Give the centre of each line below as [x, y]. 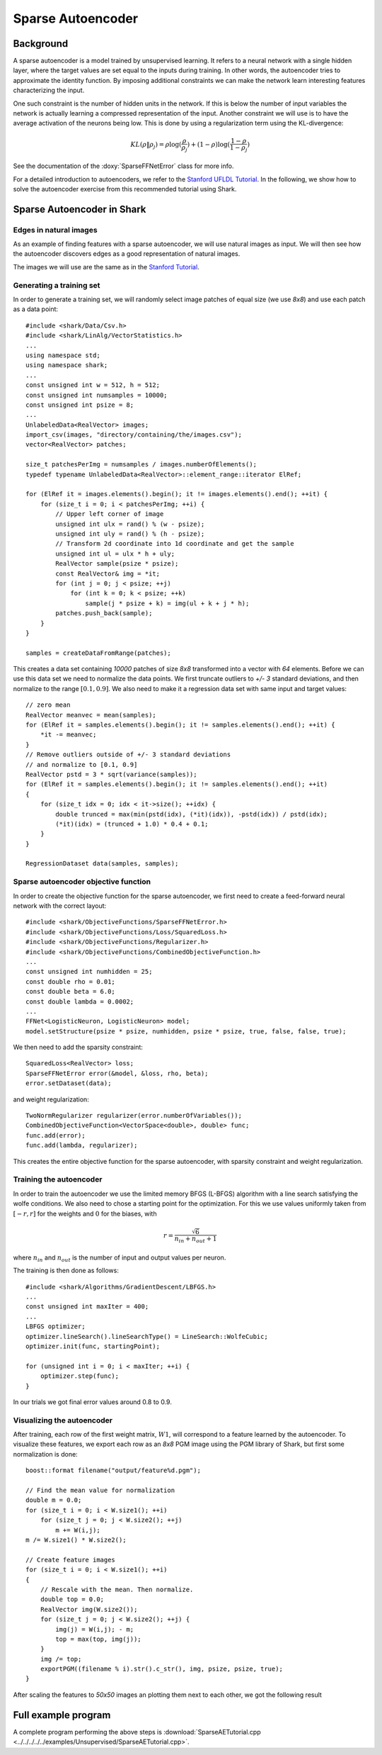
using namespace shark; [67, 365]
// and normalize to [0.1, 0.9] [82, 764]
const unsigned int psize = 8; [80, 405]
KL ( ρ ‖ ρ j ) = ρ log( [156, 145]
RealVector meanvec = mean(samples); [91, 715]
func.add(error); [56, 1135]
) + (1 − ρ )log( [208, 144]
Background [41, 44]
